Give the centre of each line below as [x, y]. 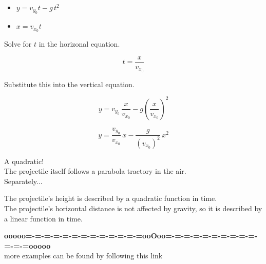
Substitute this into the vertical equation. [69, 84]
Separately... [23, 181]
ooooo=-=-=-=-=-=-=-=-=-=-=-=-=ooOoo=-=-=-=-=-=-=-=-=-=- [131, 236]
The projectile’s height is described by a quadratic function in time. [111, 198]
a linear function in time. [43, 218]
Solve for [18, 44]
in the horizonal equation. [79, 44]
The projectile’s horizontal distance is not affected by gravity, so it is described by [133, 208]
